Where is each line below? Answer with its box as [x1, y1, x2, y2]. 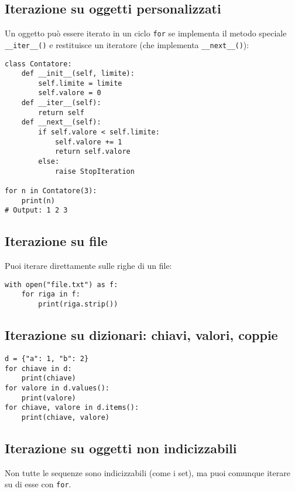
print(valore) [21, 393, 76, 402]
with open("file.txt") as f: [5, 280, 118, 289]
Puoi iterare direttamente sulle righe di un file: [5, 260, 172, 272]
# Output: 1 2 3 [5, 206, 68, 215]
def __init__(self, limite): [21, 69, 135, 78]
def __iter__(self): [21, 99, 101, 107]
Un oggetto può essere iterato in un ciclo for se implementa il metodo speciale [5, 27, 287, 39]
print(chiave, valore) [21, 413, 109, 422]
